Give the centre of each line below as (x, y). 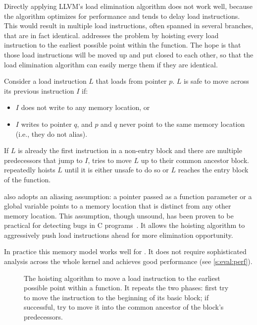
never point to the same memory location (182, 124)
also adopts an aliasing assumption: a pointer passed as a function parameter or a (128, 196)
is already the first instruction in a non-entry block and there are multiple (130, 150)
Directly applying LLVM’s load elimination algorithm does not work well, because (128, 6)
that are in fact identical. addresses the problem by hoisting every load (111, 35)
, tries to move (110, 160)
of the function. (27, 179)
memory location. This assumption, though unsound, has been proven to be (119, 215)
